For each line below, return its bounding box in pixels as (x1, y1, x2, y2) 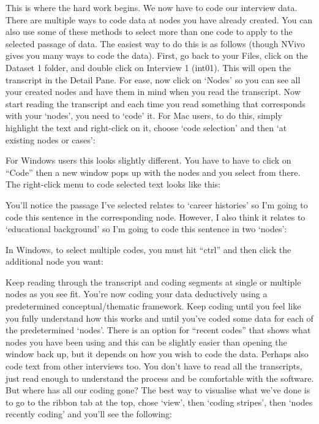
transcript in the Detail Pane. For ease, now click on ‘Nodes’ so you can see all (6, 73, 301, 86)
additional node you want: (6, 255, 103, 268)
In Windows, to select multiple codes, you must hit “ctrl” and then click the (6, 243, 291, 256)
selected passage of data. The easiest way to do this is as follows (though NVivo (6, 37, 306, 50)
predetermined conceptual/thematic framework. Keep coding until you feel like (6, 300, 301, 312)
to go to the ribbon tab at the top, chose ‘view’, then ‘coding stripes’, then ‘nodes (6, 395, 313, 408)
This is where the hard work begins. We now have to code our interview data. (6, 1, 298, 13)
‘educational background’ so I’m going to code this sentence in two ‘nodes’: (6, 222, 287, 235)
